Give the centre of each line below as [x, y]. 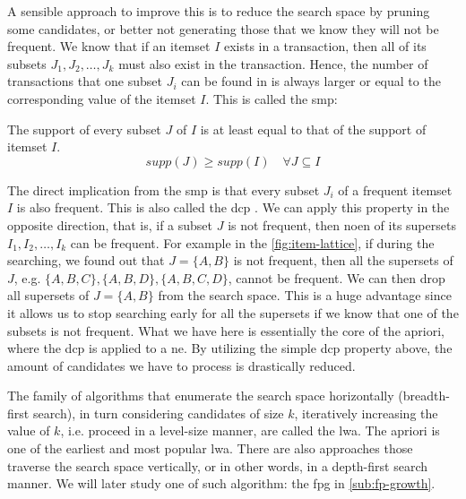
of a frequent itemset [395, 189]
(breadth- [424, 396]
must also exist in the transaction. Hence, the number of [273, 63]
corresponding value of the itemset [102, 98]
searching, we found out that [86, 260]
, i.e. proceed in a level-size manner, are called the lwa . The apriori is [250, 430]
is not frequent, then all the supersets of [343, 260]
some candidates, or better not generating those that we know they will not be [223, 28]
